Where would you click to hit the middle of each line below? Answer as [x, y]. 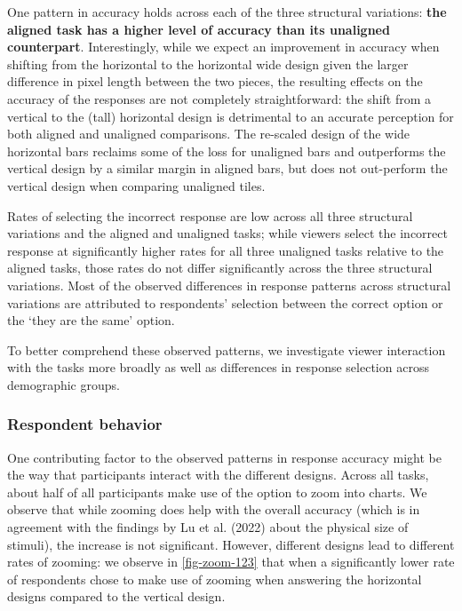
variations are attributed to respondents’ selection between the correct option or [225, 302]
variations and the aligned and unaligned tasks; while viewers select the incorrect [227, 233]
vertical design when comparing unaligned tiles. [136, 185]
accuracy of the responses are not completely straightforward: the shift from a [219, 98]
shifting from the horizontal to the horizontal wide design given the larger [208, 63]
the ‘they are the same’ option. [91, 320]
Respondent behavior [85, 424]
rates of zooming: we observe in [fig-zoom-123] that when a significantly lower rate [231, 562]
